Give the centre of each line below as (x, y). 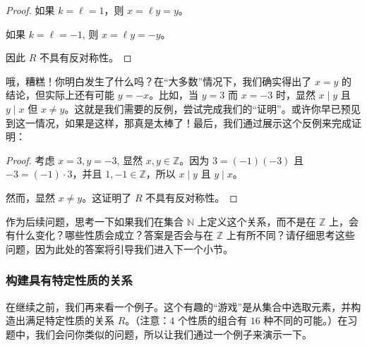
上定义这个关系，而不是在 (257, 221)
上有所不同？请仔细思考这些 (290, 235)
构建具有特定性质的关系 (69, 280)
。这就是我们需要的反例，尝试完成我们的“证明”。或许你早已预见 (212, 108)
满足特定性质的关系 (70, 320)
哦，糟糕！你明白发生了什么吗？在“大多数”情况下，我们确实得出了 (159, 81)
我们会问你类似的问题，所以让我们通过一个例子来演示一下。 (173, 334)
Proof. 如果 (30, 10)
